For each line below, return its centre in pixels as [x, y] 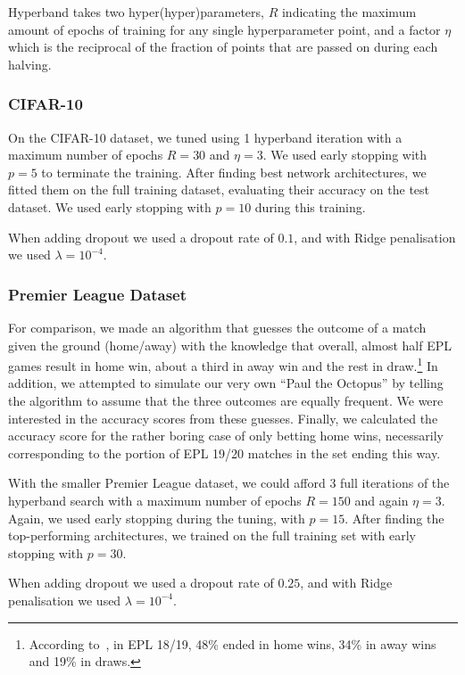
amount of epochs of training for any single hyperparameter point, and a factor [224, 29]
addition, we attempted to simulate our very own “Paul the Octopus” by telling [226, 383]
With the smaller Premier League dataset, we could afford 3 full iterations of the [229, 483]
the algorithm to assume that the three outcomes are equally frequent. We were [226, 400]
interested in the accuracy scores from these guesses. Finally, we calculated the [223, 418]
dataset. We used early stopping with [110, 206]
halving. [30, 64]
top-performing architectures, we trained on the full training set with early [212, 535]
